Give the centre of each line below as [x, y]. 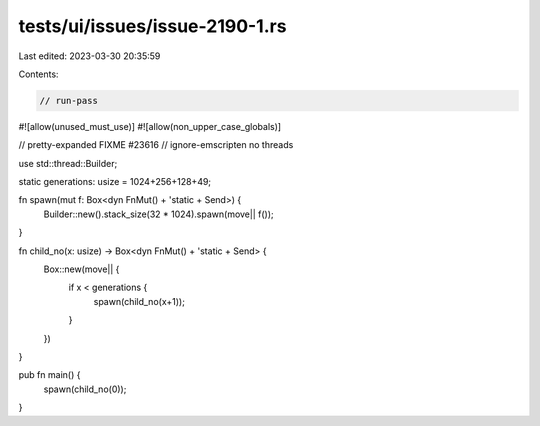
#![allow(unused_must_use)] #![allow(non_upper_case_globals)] [150, 126]
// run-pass [69, 100]
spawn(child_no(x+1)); [139, 301]
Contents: [38, 74]
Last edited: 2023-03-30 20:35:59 [89, 56]
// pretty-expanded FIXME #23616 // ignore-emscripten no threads [156, 145]
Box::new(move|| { [81, 269]
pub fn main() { [49, 375]
